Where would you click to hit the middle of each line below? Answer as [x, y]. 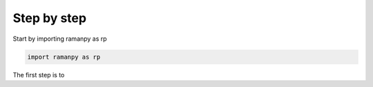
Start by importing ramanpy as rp [60, 39]
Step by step [49, 18]
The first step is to [39, 75]
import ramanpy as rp [64, 57]
